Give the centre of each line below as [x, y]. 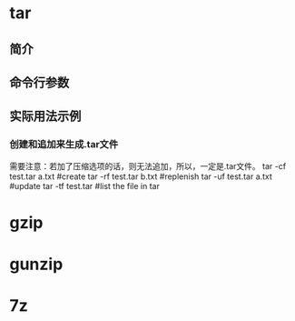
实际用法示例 [45, 116]
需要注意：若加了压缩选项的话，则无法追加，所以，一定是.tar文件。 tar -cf [148, 166]
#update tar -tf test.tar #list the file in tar [85, 186]
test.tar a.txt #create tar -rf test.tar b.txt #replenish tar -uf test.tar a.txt [141, 176]
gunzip [36, 264]
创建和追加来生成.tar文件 [64, 145]
